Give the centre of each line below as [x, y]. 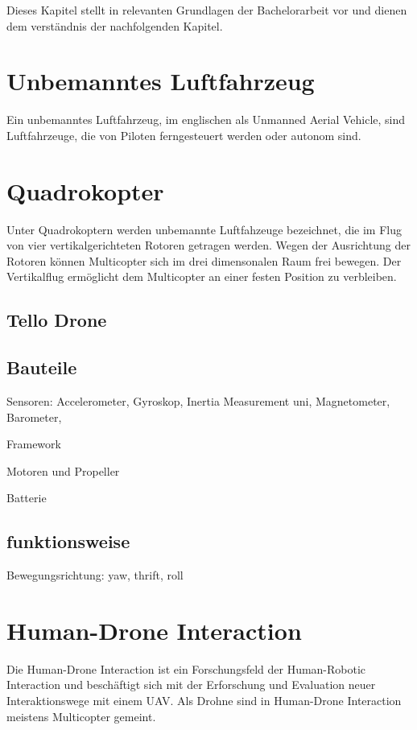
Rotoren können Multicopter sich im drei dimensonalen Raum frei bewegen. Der [204, 260]
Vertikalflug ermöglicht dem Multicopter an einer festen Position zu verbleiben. [202, 276]
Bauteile [42, 367]
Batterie [27, 498]
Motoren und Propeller [63, 470]
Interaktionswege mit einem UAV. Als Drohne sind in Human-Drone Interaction [204, 701]
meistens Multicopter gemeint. [81, 716]
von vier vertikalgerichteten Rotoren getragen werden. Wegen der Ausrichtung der [208, 245]
